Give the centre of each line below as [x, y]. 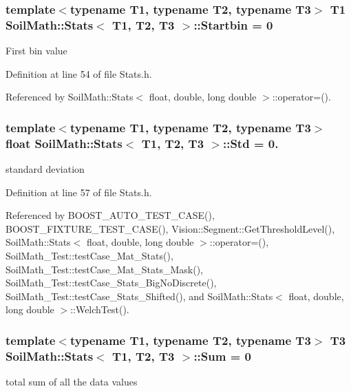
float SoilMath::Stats [64, 143]
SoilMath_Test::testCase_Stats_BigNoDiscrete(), [111, 283]
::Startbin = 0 [233, 24]
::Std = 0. [251, 143]
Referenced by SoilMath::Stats [70, 97]
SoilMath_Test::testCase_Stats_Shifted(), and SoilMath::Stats [139, 296]
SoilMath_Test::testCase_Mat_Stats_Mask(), [105, 269]
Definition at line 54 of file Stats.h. [79, 73]
